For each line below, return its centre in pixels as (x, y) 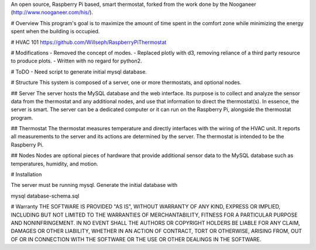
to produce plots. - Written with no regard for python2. (77, 61)
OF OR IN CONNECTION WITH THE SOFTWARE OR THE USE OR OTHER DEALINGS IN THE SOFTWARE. (136, 239)
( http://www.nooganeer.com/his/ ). (52, 12)
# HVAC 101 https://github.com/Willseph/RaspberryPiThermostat (89, 42)
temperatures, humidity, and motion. (55, 164)
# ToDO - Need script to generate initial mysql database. (79, 72)
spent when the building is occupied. (55, 32)
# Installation (26, 175)
